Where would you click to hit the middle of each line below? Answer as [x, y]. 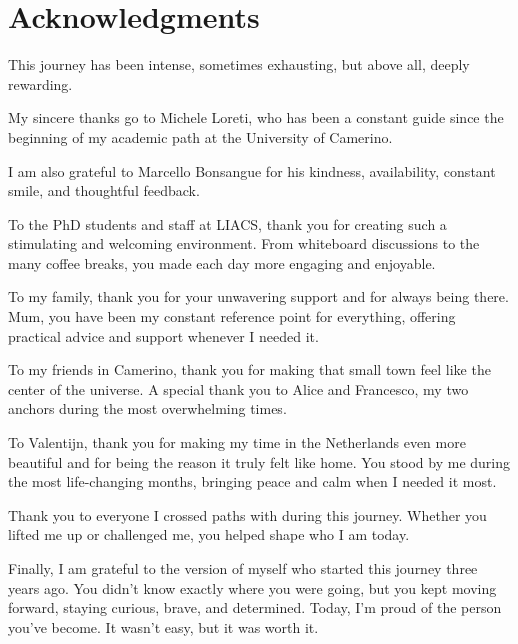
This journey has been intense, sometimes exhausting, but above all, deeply [239, 64]
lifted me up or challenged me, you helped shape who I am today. [209, 534]
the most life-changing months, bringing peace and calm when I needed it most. [252, 481]
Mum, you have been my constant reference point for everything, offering [232, 316]
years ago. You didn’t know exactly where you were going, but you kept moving [252, 587]
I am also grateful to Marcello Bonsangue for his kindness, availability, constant [252, 170]
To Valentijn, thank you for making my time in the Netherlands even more [237, 442]
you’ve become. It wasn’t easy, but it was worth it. [163, 626]
